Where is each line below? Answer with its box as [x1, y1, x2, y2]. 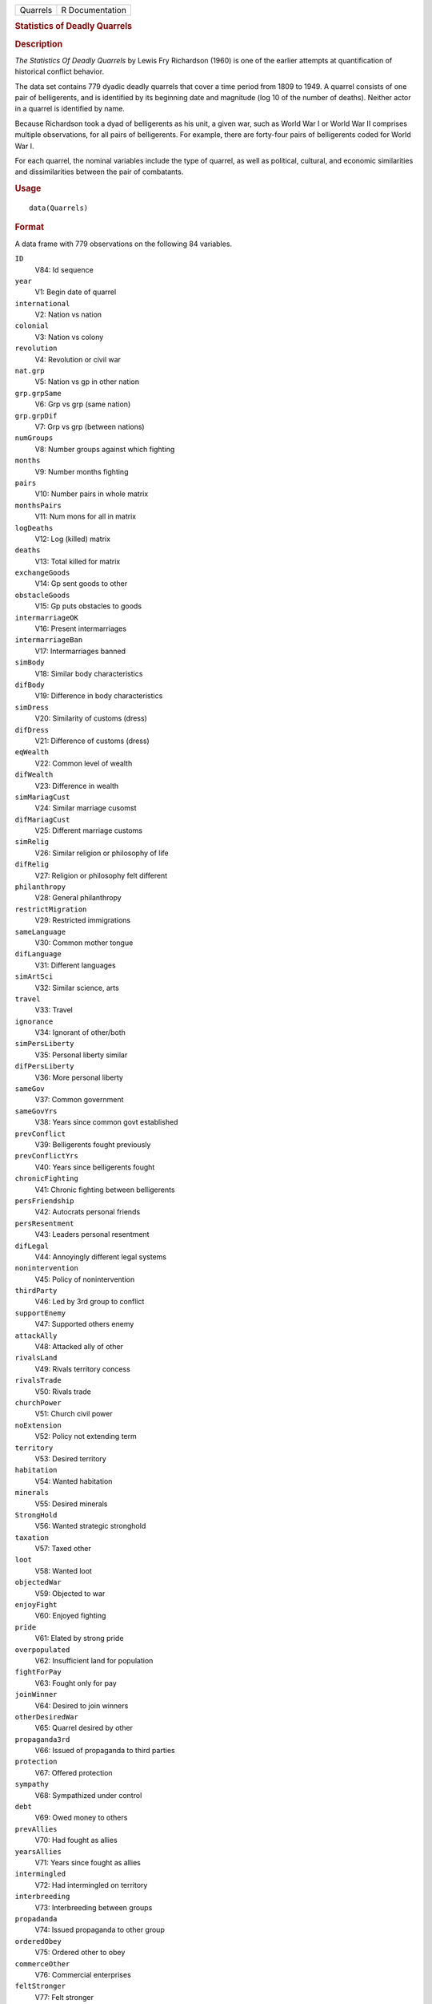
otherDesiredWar [14, 1712, 79, 1721]
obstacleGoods [14, 590, 70, 600]
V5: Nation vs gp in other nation [34, 377, 140, 386]
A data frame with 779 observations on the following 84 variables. [14, 239, 232, 248]
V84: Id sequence [34, 265, 94, 274]
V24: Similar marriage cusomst [34, 803, 137, 813]
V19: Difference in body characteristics [34, 691, 163, 701]
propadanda [14, 1914, 58, 1923]
